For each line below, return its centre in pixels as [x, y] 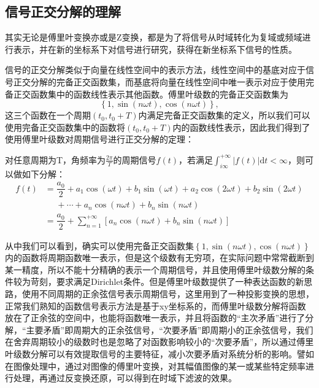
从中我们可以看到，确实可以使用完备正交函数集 [99, 245]
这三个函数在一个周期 [48, 115]
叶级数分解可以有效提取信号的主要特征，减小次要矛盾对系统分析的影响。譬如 [159, 353]
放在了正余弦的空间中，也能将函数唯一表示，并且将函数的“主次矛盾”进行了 [155, 318]
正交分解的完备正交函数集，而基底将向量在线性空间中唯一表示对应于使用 [159, 81]
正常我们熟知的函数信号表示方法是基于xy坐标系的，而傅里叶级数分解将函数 [156, 305]
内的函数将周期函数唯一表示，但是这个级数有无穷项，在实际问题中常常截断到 [159, 258]
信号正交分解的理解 [63, 11]
